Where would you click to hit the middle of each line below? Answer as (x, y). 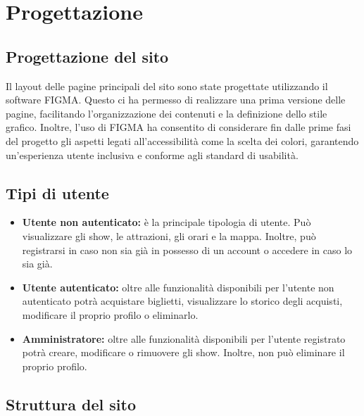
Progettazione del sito (87, 56)
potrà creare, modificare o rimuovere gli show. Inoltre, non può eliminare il (183, 352)
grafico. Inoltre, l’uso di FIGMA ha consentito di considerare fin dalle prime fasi (178, 127)
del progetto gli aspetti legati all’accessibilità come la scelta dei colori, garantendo (182, 140)
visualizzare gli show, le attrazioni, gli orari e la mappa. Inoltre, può (169, 235)
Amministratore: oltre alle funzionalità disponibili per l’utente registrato (184, 338)
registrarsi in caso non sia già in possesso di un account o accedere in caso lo (187, 250)
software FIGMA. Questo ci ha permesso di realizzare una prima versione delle (176, 100)
